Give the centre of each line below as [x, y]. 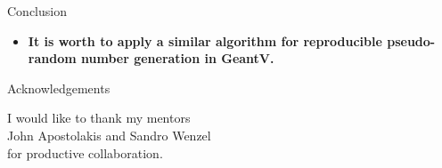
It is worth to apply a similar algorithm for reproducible [205, 40]
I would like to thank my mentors [99, 118]
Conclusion [37, 11]
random [52, 58]
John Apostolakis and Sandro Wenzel [109, 135]
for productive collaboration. [85, 152]
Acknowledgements [59, 88]
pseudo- [411, 40]
